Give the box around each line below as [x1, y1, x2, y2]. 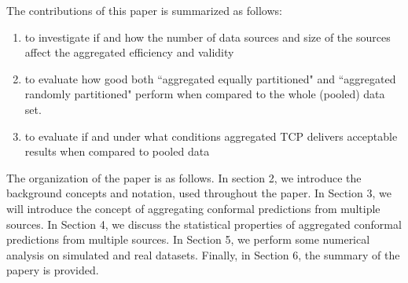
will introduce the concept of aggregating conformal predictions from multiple [6, 200, 380, 216]
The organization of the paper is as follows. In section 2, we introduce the [6, 169, 362, 186]
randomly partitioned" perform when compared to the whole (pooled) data [24, 86, 385, 102]
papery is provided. [6, 262, 99, 278]
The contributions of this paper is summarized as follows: [6, 2, 282, 18]
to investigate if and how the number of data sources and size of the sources [24, 28, 391, 45]
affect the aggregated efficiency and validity [24, 44, 234, 61]
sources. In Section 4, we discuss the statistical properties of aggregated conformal [6, 215, 402, 232]
